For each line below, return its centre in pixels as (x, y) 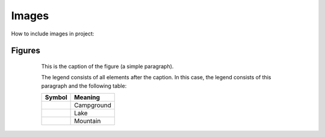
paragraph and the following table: (84, 86)
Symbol (56, 97)
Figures (26, 51)
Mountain (88, 121)
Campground (93, 105)
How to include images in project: (53, 34)
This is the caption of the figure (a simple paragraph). (107, 66)
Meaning (87, 97)
